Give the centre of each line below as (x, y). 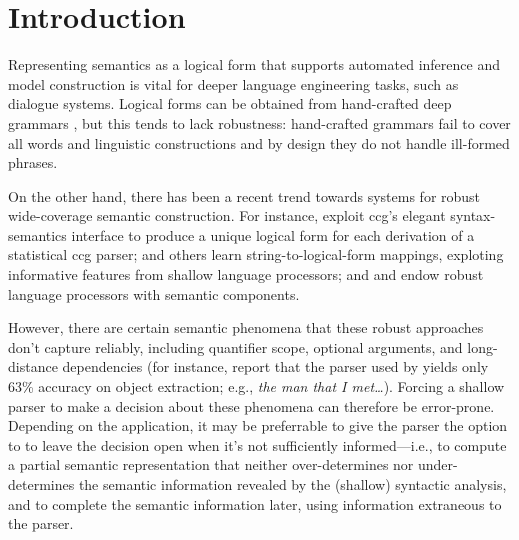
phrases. (33, 162)
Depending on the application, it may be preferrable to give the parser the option (258, 425)
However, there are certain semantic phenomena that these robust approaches (246, 327)
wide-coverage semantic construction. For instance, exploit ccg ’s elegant (227, 215)
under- (437, 464)
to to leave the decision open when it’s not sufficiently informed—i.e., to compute (257, 444)
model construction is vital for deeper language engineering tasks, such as (233, 83)
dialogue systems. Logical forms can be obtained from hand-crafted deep (230, 103)
